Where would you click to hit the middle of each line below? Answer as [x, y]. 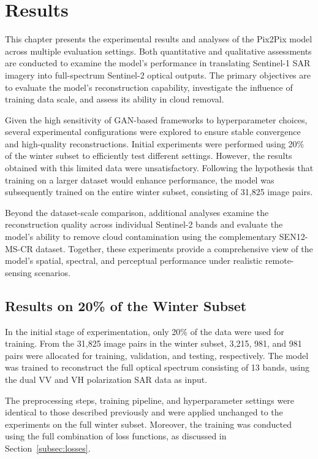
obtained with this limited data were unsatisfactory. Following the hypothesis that [159, 168]
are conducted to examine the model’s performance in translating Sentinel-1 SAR [158, 63]
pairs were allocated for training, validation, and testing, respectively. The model [157, 355]
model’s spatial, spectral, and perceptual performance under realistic [134, 260]
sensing [18, 272]
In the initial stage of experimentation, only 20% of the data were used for [145, 331]
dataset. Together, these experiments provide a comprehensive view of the [174, 248]
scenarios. [52, 272]
